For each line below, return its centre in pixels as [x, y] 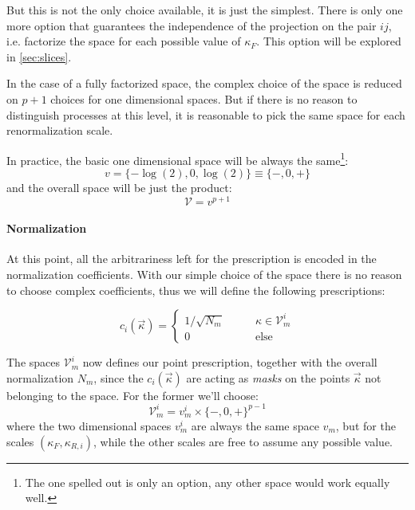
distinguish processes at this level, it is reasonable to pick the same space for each [206, 114]
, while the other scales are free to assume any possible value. [243, 441]
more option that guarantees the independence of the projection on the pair [192, 25]
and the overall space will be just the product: [119, 187]
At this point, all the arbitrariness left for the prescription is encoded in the [192, 259]
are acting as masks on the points [268, 377]
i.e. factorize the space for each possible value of [124, 41]
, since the [119, 377]
